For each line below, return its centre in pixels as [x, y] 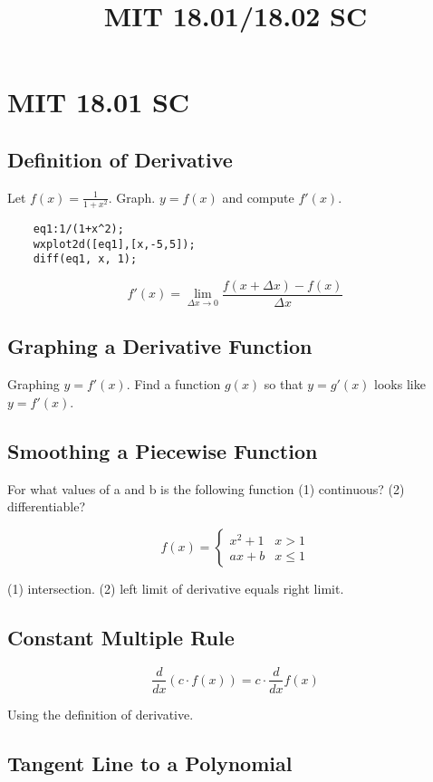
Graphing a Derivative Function [160, 346]
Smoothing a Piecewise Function [163, 450]
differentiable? [46, 506]
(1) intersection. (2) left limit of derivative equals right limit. [176, 588]
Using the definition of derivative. [101, 714]
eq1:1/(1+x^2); [78, 229]
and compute [258, 197]
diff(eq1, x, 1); [85, 259]
